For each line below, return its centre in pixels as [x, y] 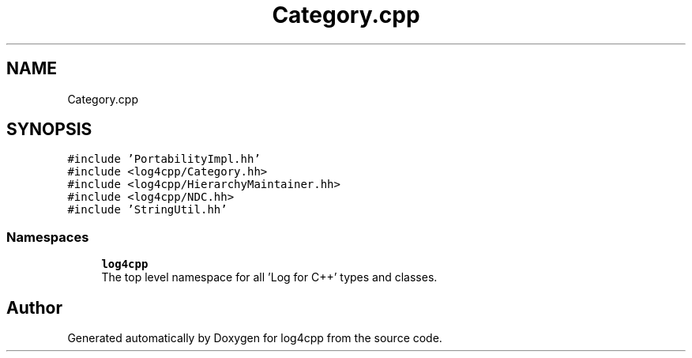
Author [34, 307]
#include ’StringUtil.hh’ [147, 210]
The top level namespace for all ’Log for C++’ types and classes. [269, 277]
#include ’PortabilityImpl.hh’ [164, 159]
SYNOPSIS [49, 130]
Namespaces [48, 237]
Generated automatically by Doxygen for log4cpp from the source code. [255, 338]
